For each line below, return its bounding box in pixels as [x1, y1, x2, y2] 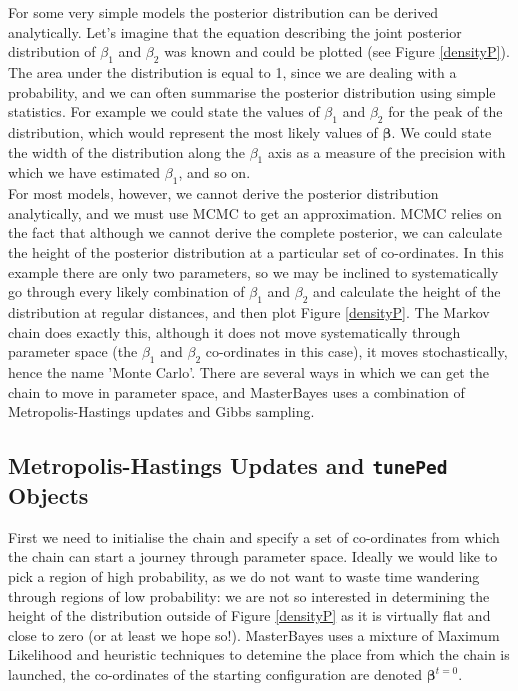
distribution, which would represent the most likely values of [8, 121, 378, 142]
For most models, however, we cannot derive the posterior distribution [8, 183, 439, 204]
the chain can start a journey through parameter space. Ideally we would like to [8, 546, 498, 567]
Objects [8, 480, 89, 511]
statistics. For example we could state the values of [8, 101, 320, 122]
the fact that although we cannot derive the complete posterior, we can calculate [8, 222, 503, 243]
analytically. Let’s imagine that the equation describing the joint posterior [8, 21, 462, 42]
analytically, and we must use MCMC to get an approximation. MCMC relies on [8, 202, 502, 223]
